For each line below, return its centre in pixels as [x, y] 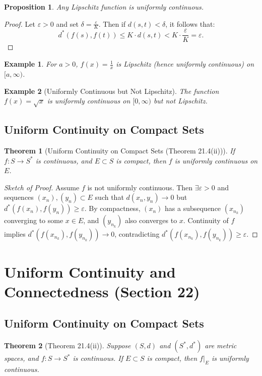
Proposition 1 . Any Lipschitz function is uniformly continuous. [104, 7]
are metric [221, 345]
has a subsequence [193, 208]
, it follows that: [190, 23]
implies [15, 234]
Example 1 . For [30, 64]
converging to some [34, 220]
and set [67, 23]
